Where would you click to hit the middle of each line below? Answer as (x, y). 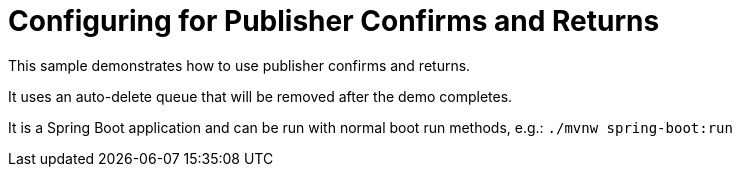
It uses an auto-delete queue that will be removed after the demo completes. (260, 96)
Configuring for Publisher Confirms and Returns (334, 21)
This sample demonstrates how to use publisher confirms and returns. (239, 65)
